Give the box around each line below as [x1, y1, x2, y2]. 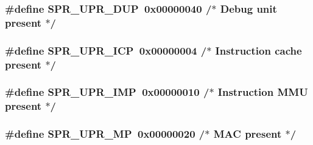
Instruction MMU [217, 84, 308, 99]
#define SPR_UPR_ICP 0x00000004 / [5, 42, 207, 58]
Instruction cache [215, 42, 302, 58]
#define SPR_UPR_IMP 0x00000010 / [5, 84, 209, 99]
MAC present [213, 126, 282, 141]
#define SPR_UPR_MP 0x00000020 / [5, 126, 205, 141]
